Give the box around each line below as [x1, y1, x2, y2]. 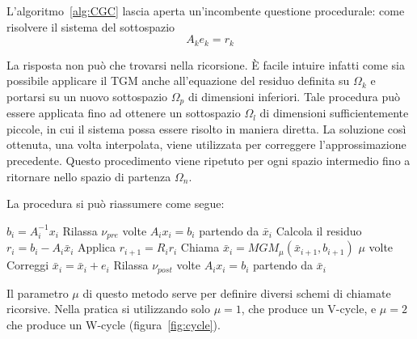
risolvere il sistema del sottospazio [6, 18, 175, 35]
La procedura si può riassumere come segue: [6, 195, 225, 212]
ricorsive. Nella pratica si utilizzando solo [6, 300, 210, 317]
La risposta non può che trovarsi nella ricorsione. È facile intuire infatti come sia [6, 56, 405, 73]
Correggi [6, 256, 49, 273]
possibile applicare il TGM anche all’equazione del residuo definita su [6, 72, 350, 89]
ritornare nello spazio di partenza [6, 167, 171, 184]
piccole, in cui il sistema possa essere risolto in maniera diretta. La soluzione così [6, 120, 406, 137]
